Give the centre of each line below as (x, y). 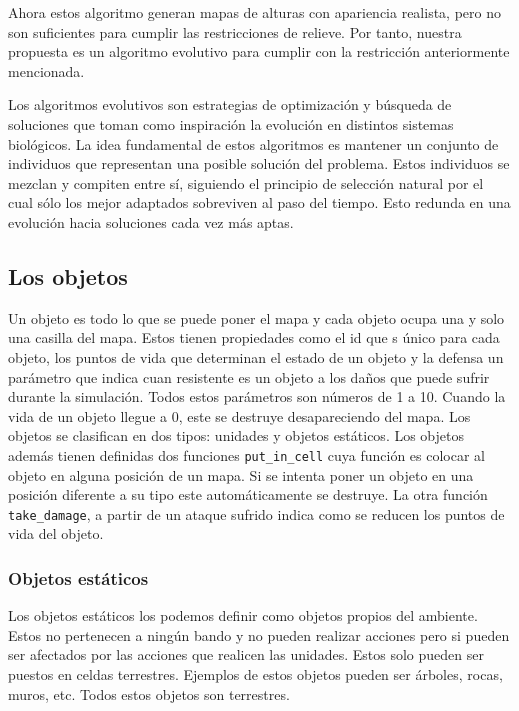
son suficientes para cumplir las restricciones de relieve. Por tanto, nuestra (235, 31)
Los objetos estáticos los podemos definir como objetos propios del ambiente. (243, 615)
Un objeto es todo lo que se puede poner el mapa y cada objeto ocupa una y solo (256, 317)
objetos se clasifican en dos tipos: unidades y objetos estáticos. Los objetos (236, 435)
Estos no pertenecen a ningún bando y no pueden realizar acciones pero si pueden (259, 634)
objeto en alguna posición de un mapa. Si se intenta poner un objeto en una (241, 474)
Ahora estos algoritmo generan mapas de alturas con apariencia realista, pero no (254, 12)
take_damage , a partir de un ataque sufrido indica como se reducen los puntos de (256, 513)
